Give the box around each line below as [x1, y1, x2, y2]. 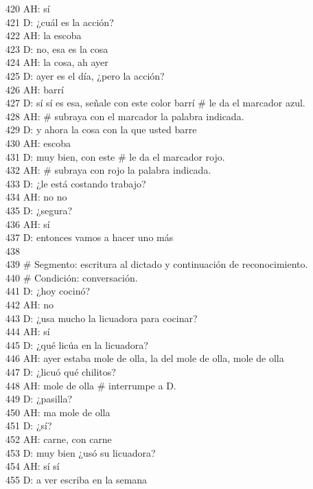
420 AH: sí [5, 1, 50, 15]
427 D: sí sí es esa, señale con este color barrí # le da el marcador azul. [5, 95, 305, 110]
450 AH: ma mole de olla [5, 405, 111, 419]
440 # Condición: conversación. [5, 270, 138, 284]
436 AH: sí [5, 216, 50, 231]
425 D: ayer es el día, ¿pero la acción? [5, 68, 165, 82]
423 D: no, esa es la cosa [5, 41, 108, 56]
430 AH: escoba [5, 135, 71, 150]
